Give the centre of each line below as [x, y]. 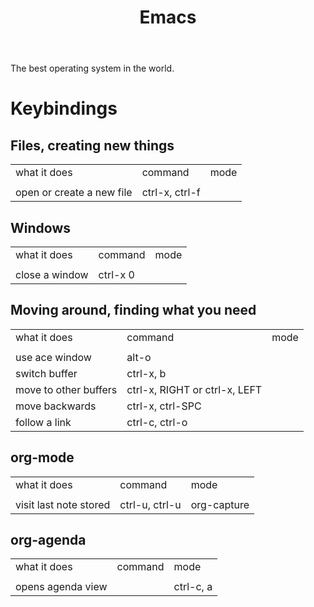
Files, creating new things [92, 145]
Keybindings [64, 108]
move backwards [56, 406]
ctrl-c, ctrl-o [157, 422]
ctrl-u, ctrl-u [150, 504]
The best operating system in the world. [92, 68]
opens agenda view [61, 587]
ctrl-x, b [146, 373]
